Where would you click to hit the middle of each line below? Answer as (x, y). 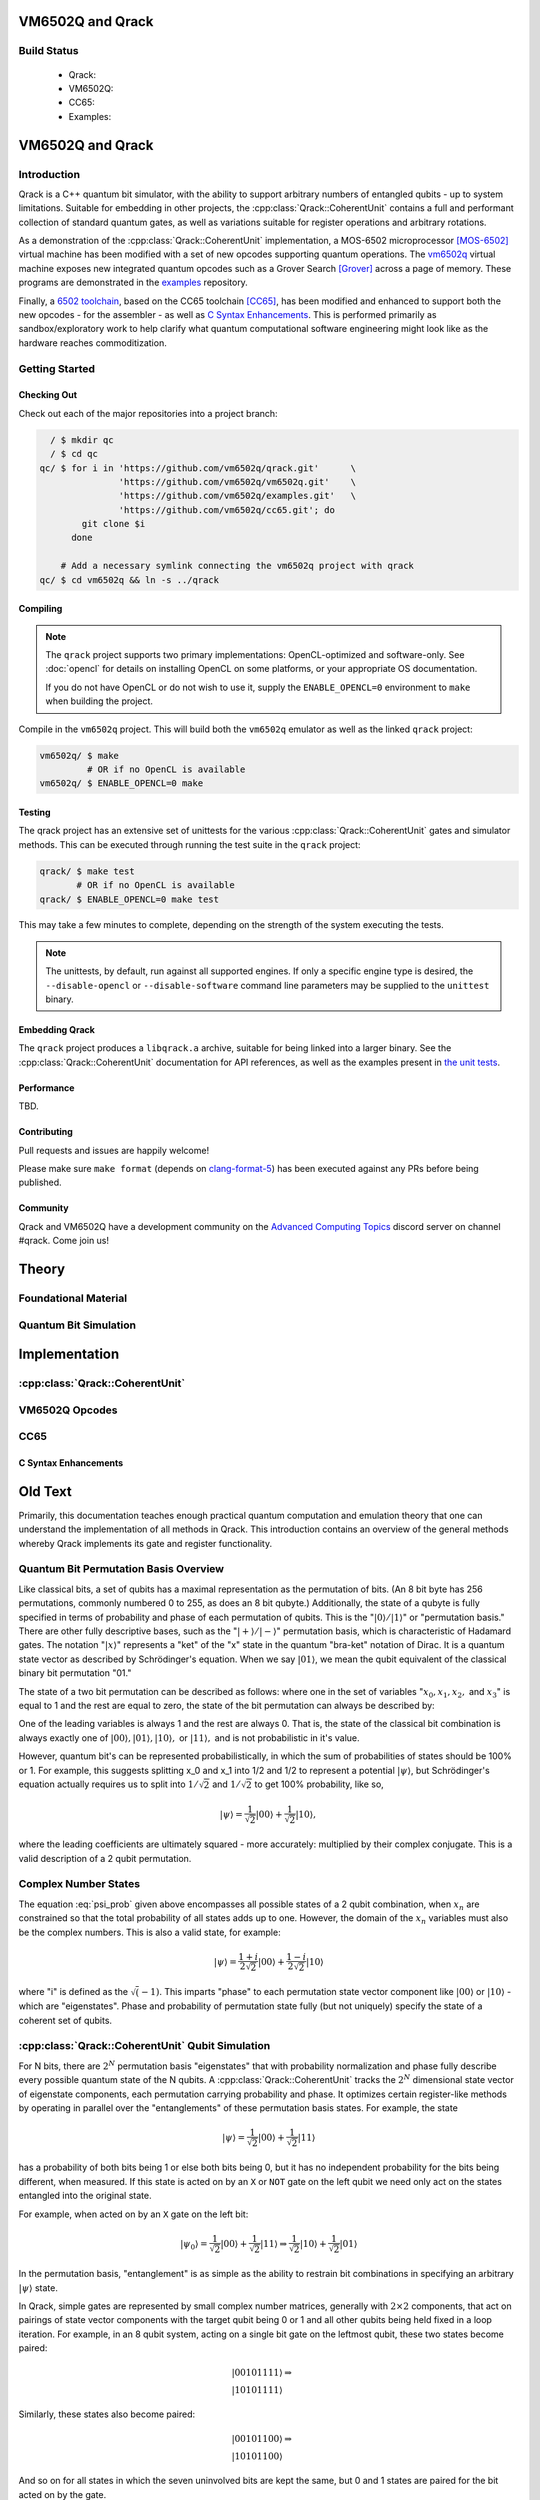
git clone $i (113, 524)
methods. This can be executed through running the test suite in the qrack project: (189, 844)
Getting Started (56, 368)
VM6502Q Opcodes (68, 1410)
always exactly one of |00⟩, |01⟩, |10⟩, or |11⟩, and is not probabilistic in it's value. (189, 1737)
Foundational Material (73, 1298)
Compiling (40, 609)
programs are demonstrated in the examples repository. (133, 282)
